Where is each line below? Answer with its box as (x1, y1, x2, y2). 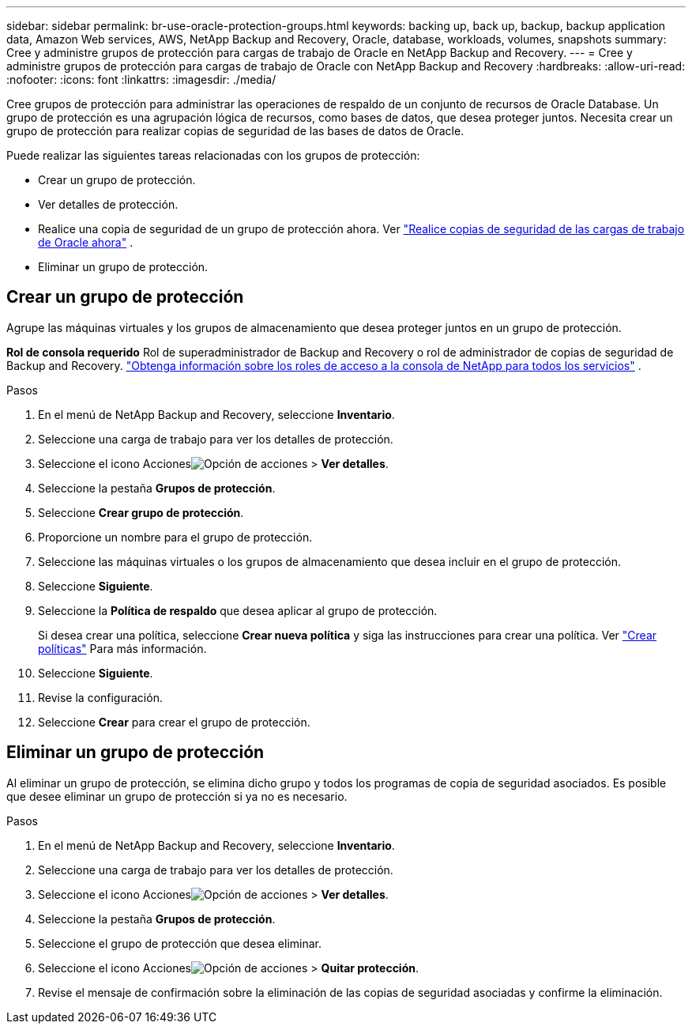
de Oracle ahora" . (38, 236, 134, 249)
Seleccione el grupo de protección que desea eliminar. (38, 936, 322, 950)
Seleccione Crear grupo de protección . (38, 505, 244, 519)
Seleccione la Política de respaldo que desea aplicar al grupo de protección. (38, 603, 438, 617)
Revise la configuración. (38, 690, 163, 704)
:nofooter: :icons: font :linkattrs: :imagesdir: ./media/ (6, 73, 276, 86)
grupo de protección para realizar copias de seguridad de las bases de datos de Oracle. (6, 124, 464, 138)
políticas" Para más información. (38, 641, 207, 655)
